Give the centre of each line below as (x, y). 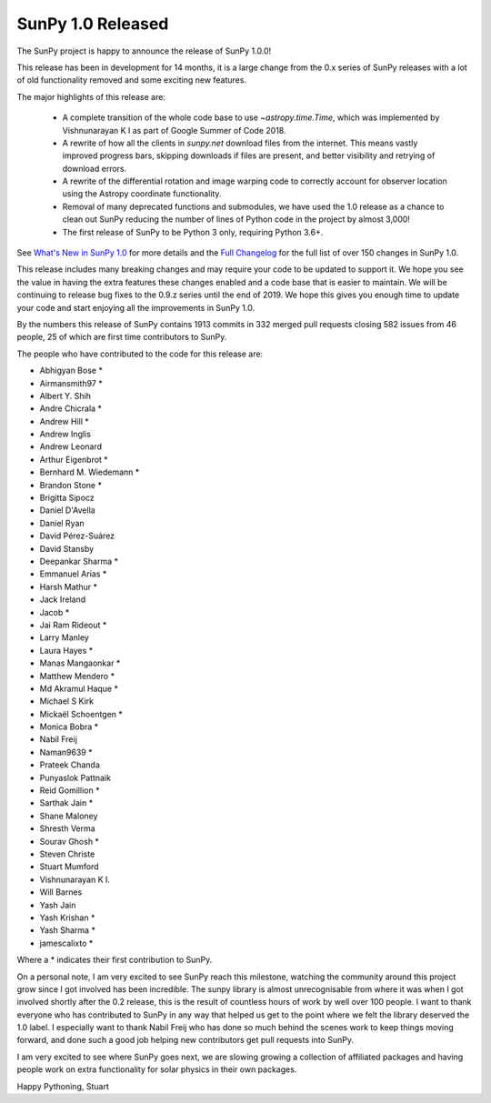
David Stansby (67, 548)
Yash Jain (58, 905)
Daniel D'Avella (67, 510)
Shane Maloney (69, 816)
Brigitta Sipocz (67, 498)
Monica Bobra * (69, 727)
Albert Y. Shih (65, 396)
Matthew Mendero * (77, 676)
